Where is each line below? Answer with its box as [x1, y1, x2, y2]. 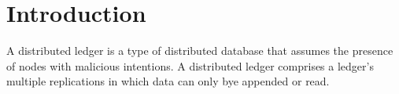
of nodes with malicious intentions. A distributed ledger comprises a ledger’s [6, 57, 374, 74]
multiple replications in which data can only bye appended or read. [6, 73, 330, 89]
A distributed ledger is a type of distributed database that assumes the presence [6, 42, 393, 59]
